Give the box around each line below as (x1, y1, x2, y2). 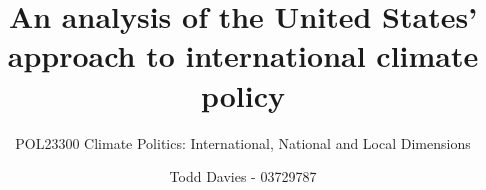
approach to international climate (7, 35, 479, 76)
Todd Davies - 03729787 (169, 166, 317, 187)
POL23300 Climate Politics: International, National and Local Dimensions (15, 132, 471, 153)
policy (200, 74, 286, 115)
